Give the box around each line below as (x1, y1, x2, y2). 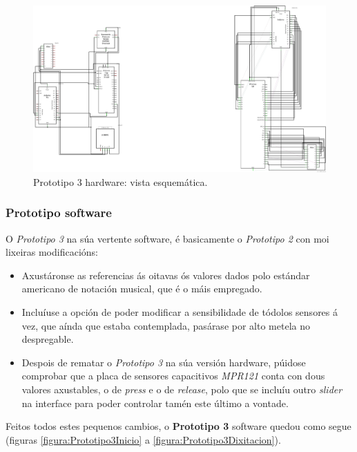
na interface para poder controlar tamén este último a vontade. (21, 395, 289, 410)
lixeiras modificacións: (6, 245, 98, 259)
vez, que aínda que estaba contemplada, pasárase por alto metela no (21, 318, 310, 332)
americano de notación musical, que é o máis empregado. (21, 281, 262, 296)
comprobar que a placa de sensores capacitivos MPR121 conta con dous (21, 368, 325, 383)
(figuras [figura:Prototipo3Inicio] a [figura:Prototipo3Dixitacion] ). (6, 432, 281, 446)
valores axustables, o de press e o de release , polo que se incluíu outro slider (21, 382, 342, 396)
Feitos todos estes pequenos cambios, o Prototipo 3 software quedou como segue (6, 419, 351, 433)
